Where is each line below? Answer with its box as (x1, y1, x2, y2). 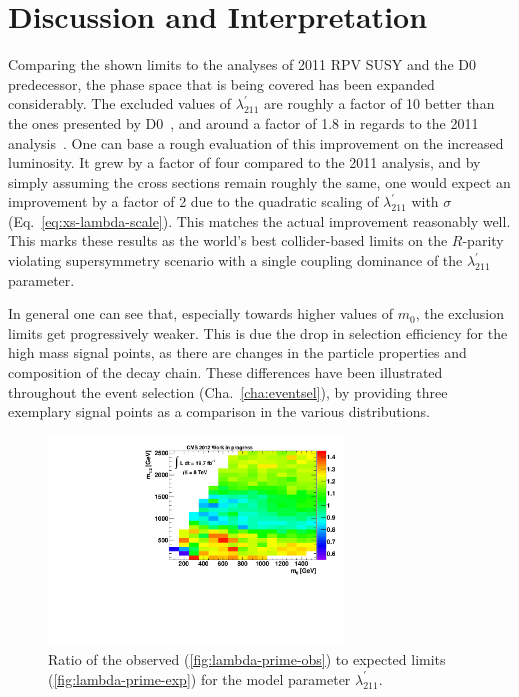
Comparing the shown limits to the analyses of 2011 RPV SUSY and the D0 (8, 54, 476, 75)
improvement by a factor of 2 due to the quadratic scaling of (8, 191, 379, 212)
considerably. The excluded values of (8, 93, 232, 114)
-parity (462, 230, 504, 251)
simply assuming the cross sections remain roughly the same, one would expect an (8, 171, 511, 192)
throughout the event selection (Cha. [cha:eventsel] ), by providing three (8, 381, 448, 402)
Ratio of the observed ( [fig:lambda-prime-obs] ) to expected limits (48, 649, 446, 670)
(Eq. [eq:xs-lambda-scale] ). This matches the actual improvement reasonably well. (8, 210, 511, 231)
